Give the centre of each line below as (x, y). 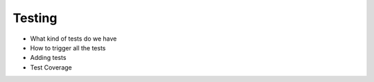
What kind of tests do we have (73, 39)
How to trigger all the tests (68, 48)
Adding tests (48, 58)
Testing (35, 18)
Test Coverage (51, 67)
